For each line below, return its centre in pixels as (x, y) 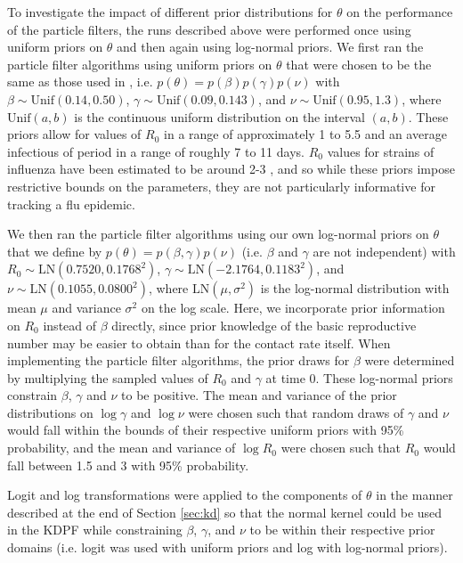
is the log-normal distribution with (355, 288)
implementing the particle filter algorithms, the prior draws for (179, 360)
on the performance (400, 12)
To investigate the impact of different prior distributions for (170, 12)
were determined (410, 360)
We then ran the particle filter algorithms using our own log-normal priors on (218, 234)
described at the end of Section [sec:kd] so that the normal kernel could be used (225, 512)
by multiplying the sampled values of (108, 377)
